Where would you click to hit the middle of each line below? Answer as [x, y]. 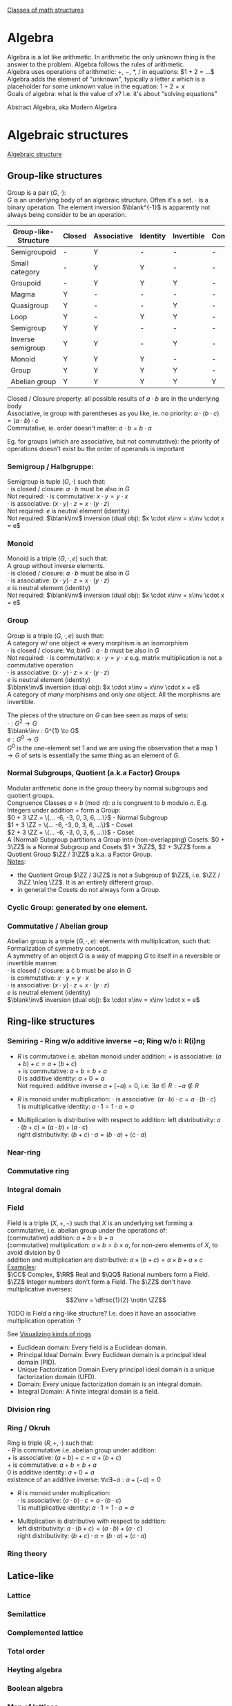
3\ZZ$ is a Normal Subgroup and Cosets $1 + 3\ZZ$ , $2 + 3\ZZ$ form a [109, 846]
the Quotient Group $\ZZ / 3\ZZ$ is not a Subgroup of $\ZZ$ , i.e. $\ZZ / [119, 875]
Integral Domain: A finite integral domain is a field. [88, 1391]
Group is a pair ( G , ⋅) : [37, 192]
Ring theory [27, 1553]
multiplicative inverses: [40, 1289]
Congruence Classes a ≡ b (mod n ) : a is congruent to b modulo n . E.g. [108, 803]
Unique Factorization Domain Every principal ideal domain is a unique [116, 1369]
